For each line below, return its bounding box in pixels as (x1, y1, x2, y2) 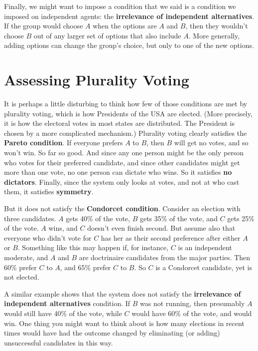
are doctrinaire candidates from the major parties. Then (79, 252, 251, 262)
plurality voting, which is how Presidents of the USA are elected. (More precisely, (4, 108, 253, 118)
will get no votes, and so (174, 137, 249, 148)
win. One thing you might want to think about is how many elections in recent (4, 318, 245, 328)
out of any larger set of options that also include (33, 30, 181, 40)
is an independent (178, 242, 232, 253)
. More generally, (188, 30, 240, 40)
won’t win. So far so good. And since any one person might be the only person (4, 147, 244, 158)
